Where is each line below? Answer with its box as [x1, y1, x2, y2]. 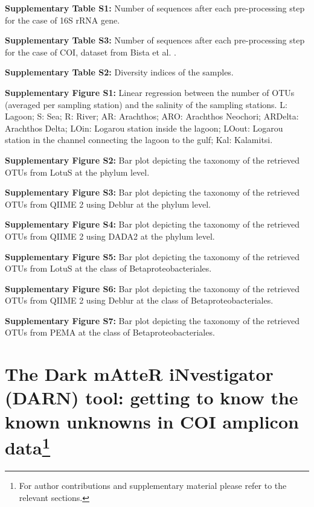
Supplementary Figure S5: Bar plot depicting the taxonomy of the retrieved [5, 250, 300, 263]
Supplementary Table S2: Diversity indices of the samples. [5, 66, 234, 78]
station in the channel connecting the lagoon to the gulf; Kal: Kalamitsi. [5, 133, 273, 146]
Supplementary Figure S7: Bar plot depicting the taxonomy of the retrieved [5, 314, 300, 327]
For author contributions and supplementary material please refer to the [19, 479, 287, 492]
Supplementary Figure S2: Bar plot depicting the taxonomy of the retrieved [5, 153, 300, 166]
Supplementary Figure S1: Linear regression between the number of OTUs [5, 86, 295, 98]
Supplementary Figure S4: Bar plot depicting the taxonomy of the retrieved [5, 218, 300, 231]
